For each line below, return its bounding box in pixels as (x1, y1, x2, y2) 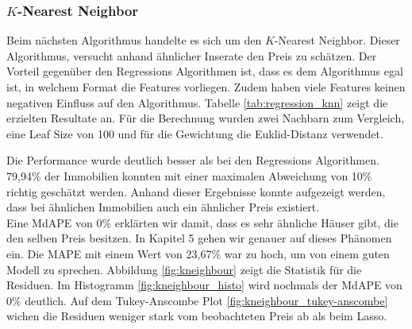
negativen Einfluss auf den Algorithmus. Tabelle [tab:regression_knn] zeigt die (6, 94, 388, 110)
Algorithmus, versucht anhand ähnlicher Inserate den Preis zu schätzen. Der (6, 47, 377, 64)
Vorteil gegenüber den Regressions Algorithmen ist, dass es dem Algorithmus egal (6, 63, 403, 79)
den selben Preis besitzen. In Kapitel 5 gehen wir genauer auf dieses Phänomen (6, 230, 392, 246)
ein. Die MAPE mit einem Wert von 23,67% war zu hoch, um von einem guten (6, 245, 390, 261)
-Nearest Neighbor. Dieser (274, 32, 400, 48)
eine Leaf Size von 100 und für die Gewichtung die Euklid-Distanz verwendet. (6, 125, 383, 141)
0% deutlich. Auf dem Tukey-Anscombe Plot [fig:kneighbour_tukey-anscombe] (6, 292, 388, 308)
